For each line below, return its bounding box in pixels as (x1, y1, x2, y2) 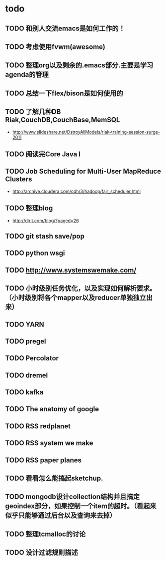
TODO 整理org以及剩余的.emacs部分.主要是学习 (5, 61, 154, 70)
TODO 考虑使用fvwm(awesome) (5, 42, 105, 51)
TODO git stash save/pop (5, 232, 84, 240)
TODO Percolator (5, 354, 59, 362)
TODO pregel (5, 337, 46, 345)
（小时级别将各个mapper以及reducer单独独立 (5, 293, 147, 302)
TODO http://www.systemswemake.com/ (5, 266, 137, 275)
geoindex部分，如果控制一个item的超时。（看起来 (5, 502, 157, 511)
